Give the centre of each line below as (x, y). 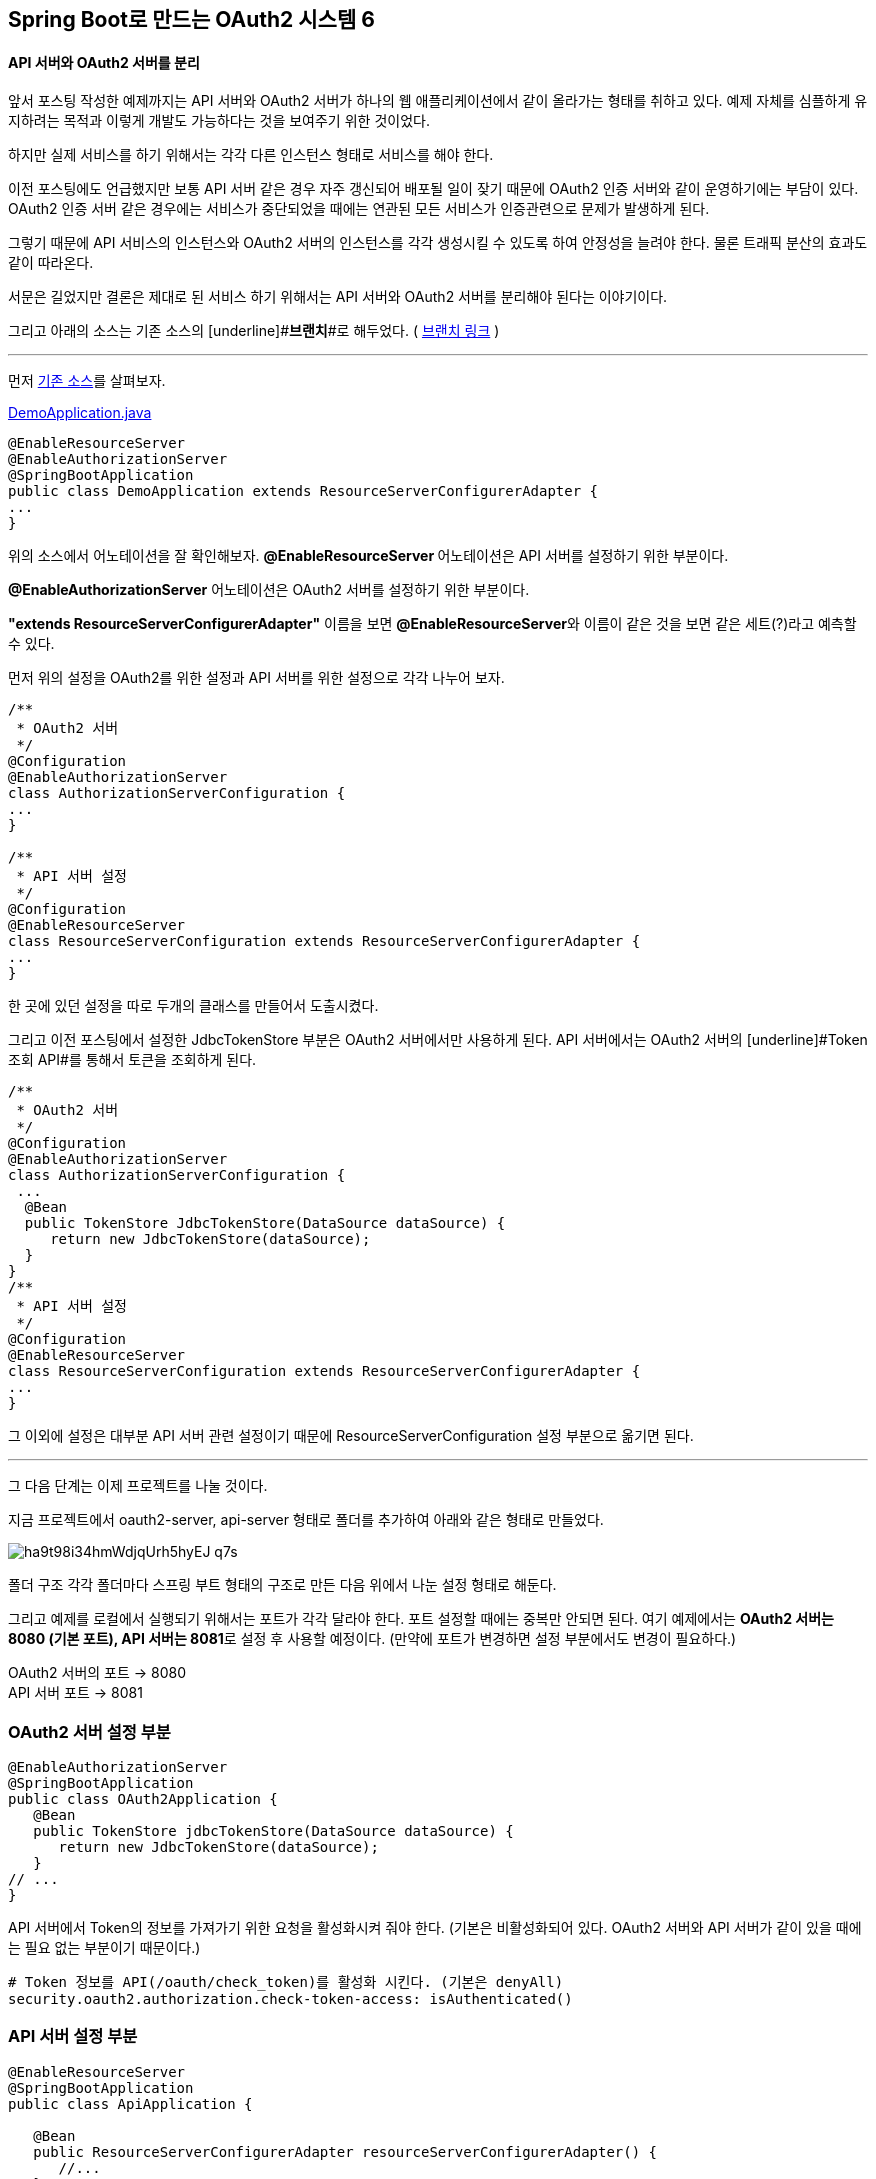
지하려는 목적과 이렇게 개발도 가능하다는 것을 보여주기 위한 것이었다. (219, 121)
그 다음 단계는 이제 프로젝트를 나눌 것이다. (138, 1486)
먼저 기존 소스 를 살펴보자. (87, 381)
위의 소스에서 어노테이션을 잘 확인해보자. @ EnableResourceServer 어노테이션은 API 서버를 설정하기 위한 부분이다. (368, 556)
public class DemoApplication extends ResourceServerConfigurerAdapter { (303, 491)
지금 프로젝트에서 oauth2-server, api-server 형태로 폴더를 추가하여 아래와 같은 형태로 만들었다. (306, 1520)
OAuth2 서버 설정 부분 (89, 1731)
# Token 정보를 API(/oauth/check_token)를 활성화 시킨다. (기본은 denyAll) (286, 1981)
